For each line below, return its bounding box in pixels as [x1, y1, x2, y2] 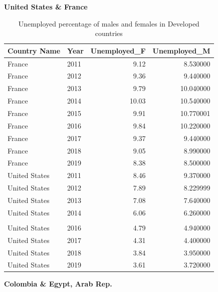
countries [95, 28, 123, 38]
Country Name [8, 45, 61, 55]
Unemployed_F [90, 45, 146, 55]
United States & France [4, 1, 88, 11]
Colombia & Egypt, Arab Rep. [4, 278, 112, 289]
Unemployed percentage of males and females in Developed [18, 18, 199, 28]
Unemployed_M [152, 45, 210, 55]
